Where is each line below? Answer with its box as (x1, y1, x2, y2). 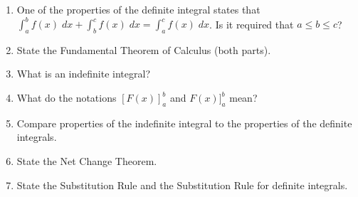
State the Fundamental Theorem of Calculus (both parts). (16, 42, 271, 57)
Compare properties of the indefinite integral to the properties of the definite (16, 115, 352, 130)
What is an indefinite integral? (16, 66, 150, 81)
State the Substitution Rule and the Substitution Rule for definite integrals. (16, 177, 348, 192)
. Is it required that (209, 16, 294, 31)
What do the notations (16, 90, 117, 105)
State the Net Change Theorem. (16, 154, 157, 169)
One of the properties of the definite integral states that (16, 2, 260, 16)
